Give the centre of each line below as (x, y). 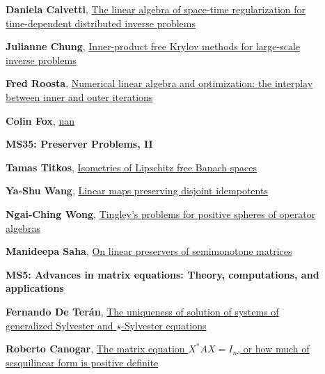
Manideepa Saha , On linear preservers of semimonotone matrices (149, 251)
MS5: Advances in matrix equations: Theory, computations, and (162, 274)
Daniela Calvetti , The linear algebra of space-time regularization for (156, 9)
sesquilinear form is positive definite (82, 362)
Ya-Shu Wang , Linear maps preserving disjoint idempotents (137, 190)
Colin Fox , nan (40, 120)
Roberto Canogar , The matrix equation (95, 349)
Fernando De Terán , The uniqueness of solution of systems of (142, 311)
